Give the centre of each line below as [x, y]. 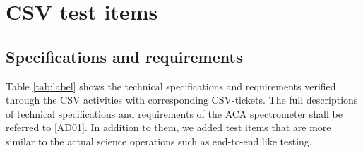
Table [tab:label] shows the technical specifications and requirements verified [171, 86]
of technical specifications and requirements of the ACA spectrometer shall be [174, 113]
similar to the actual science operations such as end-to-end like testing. [159, 141]
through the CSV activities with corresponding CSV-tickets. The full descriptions [182, 100]
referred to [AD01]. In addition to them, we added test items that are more [168, 127]
